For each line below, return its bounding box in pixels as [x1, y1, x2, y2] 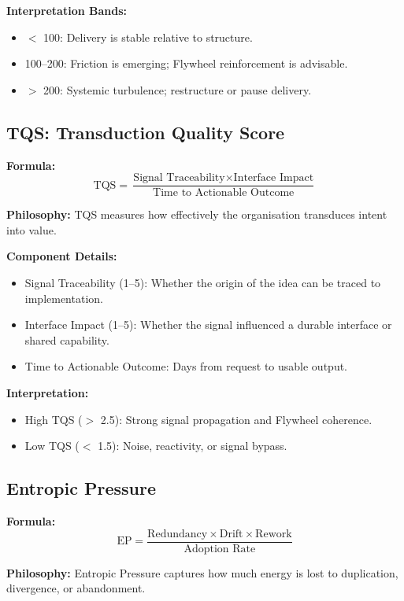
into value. [6, 221, 57, 238]
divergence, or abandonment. [6, 580, 146, 596]
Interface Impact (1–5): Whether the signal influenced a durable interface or [24, 316, 392, 333]
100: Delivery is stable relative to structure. [43, 28, 253, 45]
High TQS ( [24, 411, 83, 427]
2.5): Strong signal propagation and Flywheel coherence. [100, 411, 372, 427]
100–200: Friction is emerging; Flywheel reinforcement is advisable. [24, 55, 348, 72]
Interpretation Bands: [6, 2, 127, 18]
